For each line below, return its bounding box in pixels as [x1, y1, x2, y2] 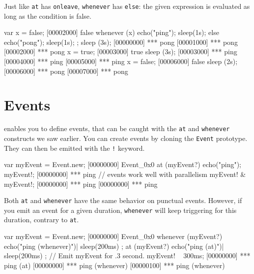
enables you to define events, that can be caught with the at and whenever [4, 123, 230, 134]
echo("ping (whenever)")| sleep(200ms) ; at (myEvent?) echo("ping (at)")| [4, 240, 224, 251]
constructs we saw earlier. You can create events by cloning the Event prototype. [4, 133, 248, 143]
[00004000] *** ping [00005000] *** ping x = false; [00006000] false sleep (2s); [4, 56, 238, 67]
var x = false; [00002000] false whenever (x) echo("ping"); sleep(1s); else [4, 27, 219, 37]
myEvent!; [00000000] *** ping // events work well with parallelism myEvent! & [4, 169, 246, 179]
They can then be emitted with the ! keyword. [4, 142, 145, 153]
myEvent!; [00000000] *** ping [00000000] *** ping [4, 178, 158, 189]
